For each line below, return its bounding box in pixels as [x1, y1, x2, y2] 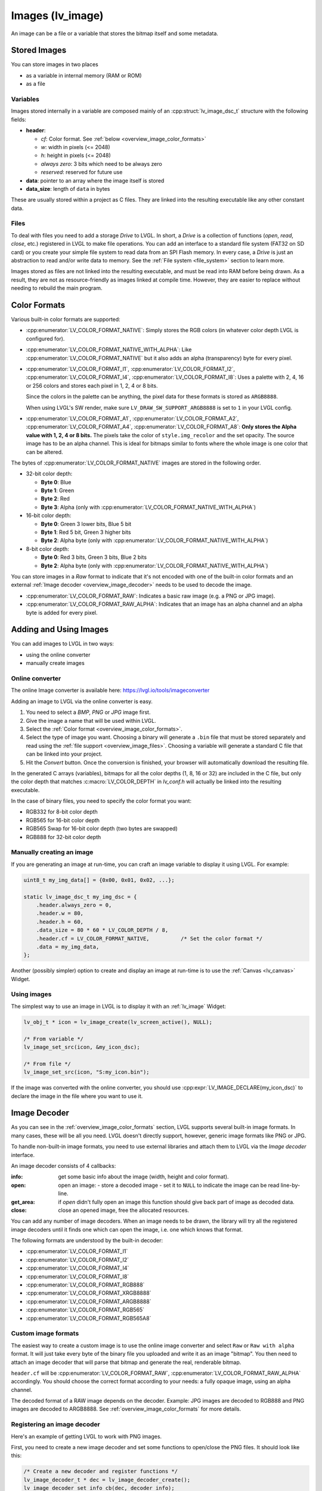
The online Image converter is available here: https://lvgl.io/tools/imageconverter [11, 686, 210, 694]
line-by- [280, 1181, 301, 1189]
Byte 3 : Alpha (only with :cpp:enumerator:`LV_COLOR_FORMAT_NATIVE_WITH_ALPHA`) [41, 503, 256, 511]
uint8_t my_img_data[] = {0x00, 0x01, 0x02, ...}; [23, 877, 175, 883]
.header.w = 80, [36, 910, 83, 917]
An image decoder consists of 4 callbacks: [11, 1162, 116, 1169]
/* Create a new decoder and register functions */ [23, 1468, 178, 1475]
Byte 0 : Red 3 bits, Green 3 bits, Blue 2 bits [41, 553, 147, 561]
